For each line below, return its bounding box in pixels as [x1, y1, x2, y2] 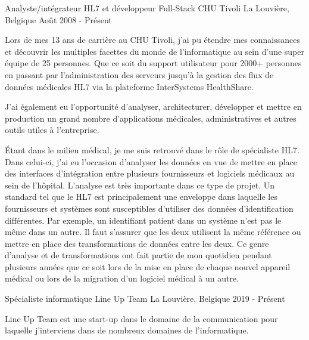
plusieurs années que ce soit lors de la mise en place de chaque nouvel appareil [5, 260, 291, 273]
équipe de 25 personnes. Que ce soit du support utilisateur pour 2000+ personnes [5, 57, 302, 69]
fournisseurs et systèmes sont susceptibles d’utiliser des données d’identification [5, 202, 294, 214]
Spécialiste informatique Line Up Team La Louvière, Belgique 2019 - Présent [5, 292, 285, 305]
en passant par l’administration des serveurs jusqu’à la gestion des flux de [5, 68, 274, 81]
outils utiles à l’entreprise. [5, 123, 99, 136]
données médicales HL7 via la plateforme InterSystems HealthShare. [5, 80, 254, 92]
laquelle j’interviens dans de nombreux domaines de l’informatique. [5, 324, 249, 336]
